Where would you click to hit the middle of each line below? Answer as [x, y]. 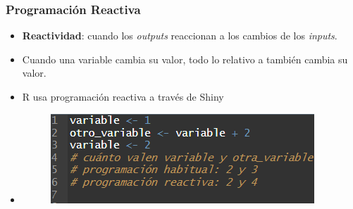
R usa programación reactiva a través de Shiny [123, 96]
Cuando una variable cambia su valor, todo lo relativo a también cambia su [185, 59]
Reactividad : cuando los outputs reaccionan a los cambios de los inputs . [180, 36]
